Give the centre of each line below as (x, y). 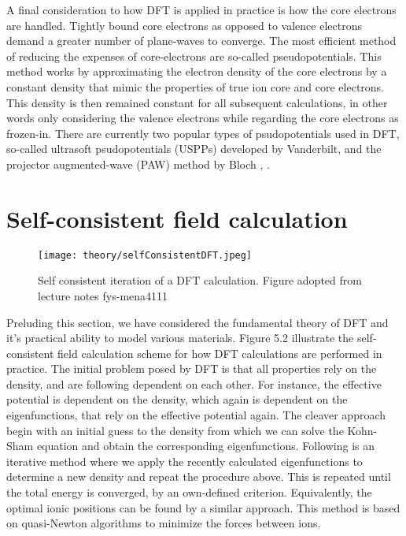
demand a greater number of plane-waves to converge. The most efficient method (201, 41)
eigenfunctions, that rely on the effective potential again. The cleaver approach (196, 415)
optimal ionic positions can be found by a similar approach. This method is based (203, 507)
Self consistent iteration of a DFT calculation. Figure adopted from (200, 280)
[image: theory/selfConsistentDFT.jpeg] (145, 255)
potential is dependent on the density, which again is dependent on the (177, 399)
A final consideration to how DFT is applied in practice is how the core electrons (201, 9)
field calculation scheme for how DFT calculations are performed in (220, 353)
